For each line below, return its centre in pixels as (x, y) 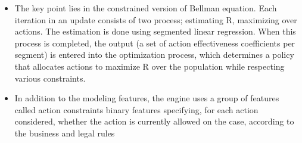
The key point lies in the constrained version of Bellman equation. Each (146, 8)
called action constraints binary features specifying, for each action (136, 109)
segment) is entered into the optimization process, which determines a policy (154, 55)
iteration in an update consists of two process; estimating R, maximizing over (156, 19)
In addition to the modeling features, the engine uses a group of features (147, 98)
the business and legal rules (65, 133)
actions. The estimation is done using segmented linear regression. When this (155, 31)
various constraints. (50, 78)
